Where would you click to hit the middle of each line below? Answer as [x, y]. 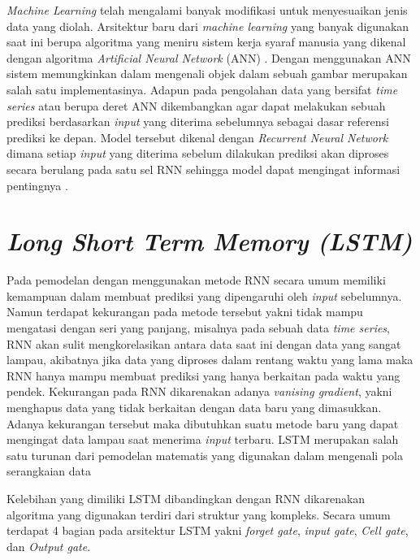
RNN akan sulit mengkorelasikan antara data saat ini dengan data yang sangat [204, 343]
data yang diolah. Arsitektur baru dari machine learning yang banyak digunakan [208, 26]
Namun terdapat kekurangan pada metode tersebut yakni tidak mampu [185, 312]
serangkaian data [49, 471]
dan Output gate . [49, 546]
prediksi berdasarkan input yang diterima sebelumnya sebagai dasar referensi [198, 122]
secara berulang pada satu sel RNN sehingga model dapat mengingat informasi [204, 169]
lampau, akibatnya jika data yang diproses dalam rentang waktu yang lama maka [210, 360]
